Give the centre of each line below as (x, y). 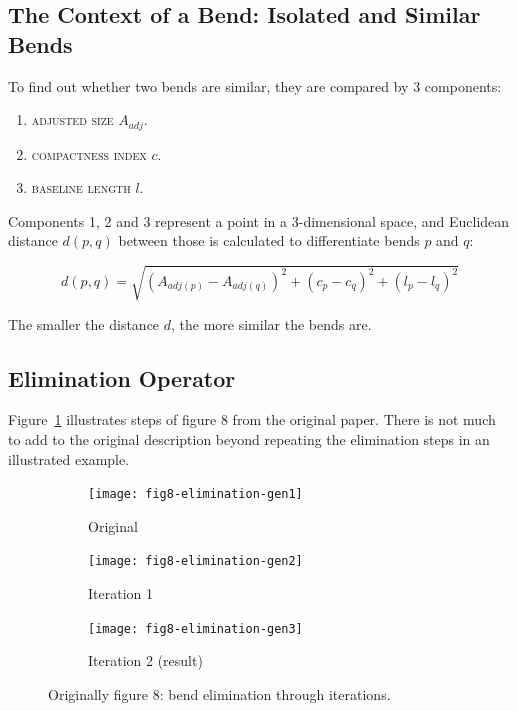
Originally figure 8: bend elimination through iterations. (219, 693)
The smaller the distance (84, 323)
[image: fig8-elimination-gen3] (195, 628)
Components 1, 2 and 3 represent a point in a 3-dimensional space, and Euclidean (259, 220)
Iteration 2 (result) (145, 660)
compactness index (89, 153)
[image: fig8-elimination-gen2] (195, 561)
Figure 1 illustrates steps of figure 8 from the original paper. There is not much (252, 419)
